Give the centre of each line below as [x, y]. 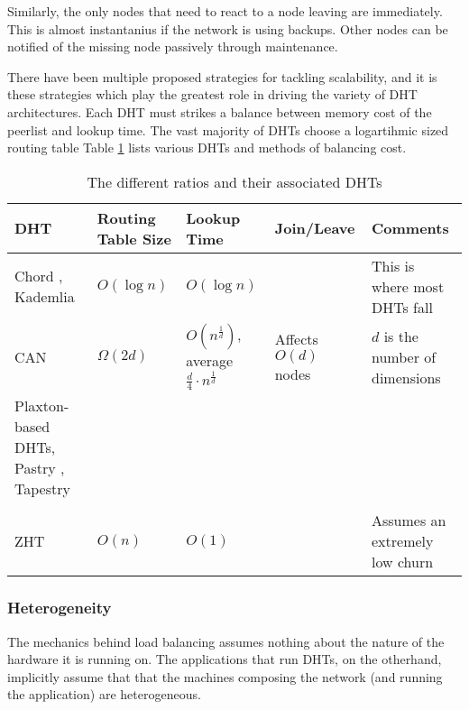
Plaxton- [42, 406]
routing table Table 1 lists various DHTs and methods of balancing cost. [207, 148]
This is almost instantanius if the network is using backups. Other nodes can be [228, 28]
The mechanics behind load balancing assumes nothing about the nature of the [226, 641]
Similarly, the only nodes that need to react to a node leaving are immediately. [225, 11]
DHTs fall [402, 307]
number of [404, 356]
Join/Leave [315, 228]
